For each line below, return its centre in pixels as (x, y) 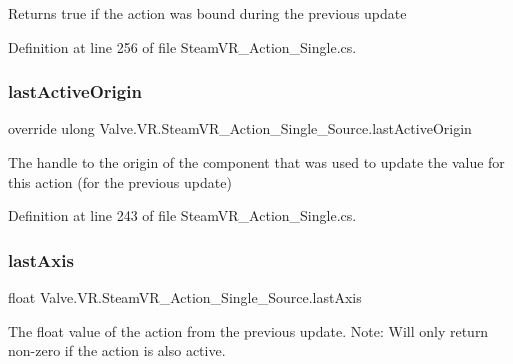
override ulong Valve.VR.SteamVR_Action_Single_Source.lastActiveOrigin (240, 128)
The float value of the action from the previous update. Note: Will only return (248, 330)
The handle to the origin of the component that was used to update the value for (256, 162)
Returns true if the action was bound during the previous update (207, 13)
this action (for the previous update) (120, 181)
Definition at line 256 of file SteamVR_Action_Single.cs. (182, 46)
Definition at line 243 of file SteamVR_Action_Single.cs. (182, 215)
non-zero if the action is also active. (117, 350)
